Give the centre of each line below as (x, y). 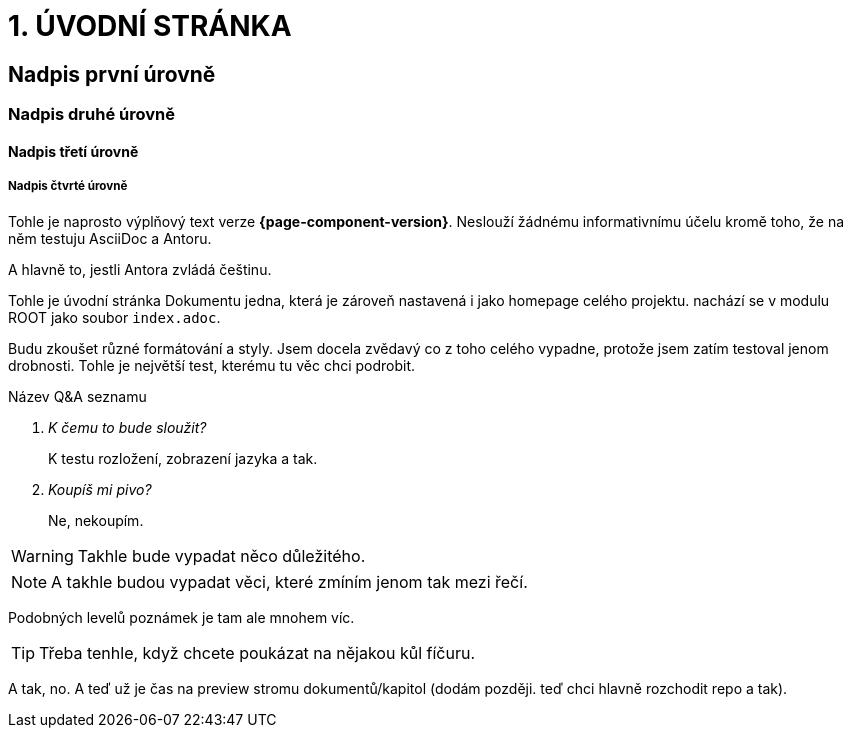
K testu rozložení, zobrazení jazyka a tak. (183, 458)
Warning (42, 555)
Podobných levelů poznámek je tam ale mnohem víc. (181, 617)
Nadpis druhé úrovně (91, 114)
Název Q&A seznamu (77, 396)
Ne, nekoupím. (96, 520)
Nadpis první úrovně (112, 74)
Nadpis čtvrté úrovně (68, 186)
